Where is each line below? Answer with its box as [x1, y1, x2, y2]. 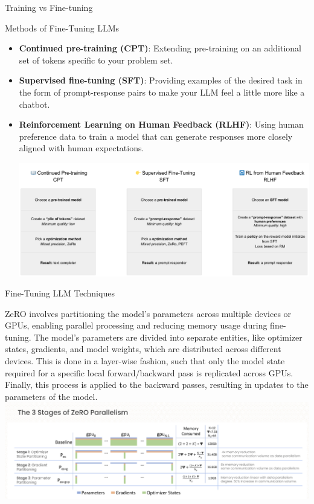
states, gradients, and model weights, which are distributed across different [5, 342, 281, 355]
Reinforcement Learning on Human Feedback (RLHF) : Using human [19, 118, 304, 131]
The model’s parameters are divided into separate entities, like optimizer [34, 330, 303, 343]
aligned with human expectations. [19, 142, 144, 154]
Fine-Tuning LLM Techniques [5, 287, 115, 299]
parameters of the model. [5, 390, 98, 402]
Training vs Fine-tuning [5, 1, 93, 13]
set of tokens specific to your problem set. [19, 53, 173, 66]
